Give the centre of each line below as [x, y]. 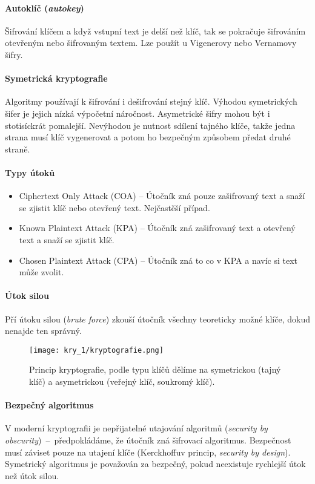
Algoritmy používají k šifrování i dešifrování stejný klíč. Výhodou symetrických [151, 101]
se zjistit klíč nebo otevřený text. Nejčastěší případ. [114, 207]
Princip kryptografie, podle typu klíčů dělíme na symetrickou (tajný [155, 369]
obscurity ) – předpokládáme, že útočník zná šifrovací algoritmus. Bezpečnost [148, 440]
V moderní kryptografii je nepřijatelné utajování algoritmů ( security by [136, 428]
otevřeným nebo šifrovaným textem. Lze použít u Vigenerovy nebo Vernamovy [151, 43]
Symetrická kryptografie [56, 78]
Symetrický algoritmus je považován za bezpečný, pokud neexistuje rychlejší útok [155, 464]
